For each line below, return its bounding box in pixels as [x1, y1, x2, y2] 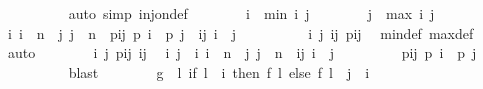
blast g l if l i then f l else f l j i [68, 61, 370, 82]
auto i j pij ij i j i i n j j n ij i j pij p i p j [7, 42, 477, 63]
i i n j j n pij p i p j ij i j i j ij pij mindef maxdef [7, 22, 474, 43]
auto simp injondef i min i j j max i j [68, 3, 435, 23]
